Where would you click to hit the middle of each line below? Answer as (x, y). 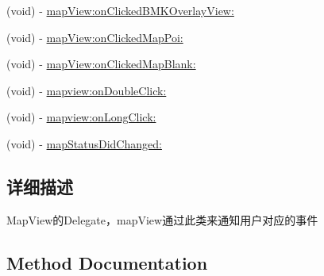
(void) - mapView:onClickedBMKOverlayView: (120, 10)
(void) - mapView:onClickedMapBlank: (101, 64)
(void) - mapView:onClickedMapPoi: (95, 37)
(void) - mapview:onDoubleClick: (87, 90)
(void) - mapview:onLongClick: (81, 117)
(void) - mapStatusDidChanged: (84, 143)
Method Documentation (107, 262)
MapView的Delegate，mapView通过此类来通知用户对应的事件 (162, 219)
